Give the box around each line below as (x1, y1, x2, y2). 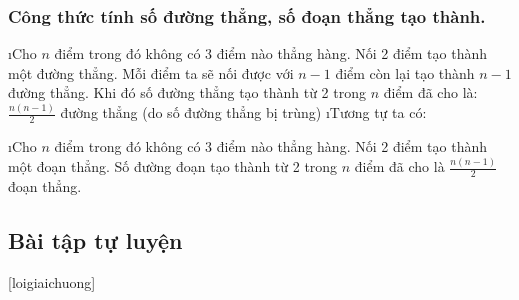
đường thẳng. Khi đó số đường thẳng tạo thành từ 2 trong (8, 82, 366, 103)
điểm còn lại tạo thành (335, 62, 475, 83)
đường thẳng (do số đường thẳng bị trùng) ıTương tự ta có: (60, 102, 427, 123)
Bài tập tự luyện (8, 224, 183, 255)
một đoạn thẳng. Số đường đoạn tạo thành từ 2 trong (8, 156, 338, 177)
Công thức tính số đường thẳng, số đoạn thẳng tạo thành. (8, 3, 486, 28)
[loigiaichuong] (8, 271, 96, 292)
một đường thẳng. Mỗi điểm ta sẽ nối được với (8, 62, 294, 83)
